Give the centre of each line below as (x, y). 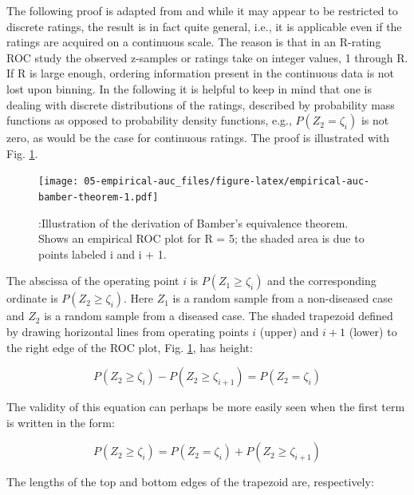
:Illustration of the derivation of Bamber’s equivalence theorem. (193, 222)
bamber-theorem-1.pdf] (99, 197)
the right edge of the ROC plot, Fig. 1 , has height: (130, 347)
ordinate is (32, 298)
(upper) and (289, 332)
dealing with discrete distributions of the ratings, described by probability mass (201, 104)
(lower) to (373, 332)
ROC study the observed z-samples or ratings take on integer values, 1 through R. (207, 57)
